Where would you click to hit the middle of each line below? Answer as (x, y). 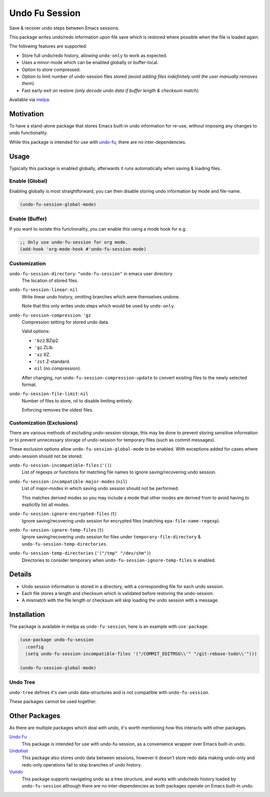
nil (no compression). (58, 368)
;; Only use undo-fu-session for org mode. (74, 242)
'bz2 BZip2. (47, 340)
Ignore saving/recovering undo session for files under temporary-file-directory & (111, 537)
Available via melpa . (30, 99)
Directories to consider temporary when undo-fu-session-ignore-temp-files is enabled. (119, 560)
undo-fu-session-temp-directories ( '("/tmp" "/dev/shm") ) (80, 553)
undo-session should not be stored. (46, 456)
